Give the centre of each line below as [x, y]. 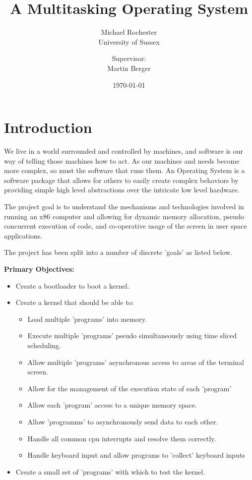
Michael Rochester [129, 32]
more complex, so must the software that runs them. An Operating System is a [125, 170]
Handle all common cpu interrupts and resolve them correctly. [122, 438]
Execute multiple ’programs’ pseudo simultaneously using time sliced [132, 335]
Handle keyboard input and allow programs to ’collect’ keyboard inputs [136, 455]
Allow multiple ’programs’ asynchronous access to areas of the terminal [136, 362]
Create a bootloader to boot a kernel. [72, 285]
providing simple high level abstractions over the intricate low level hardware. [122, 190]
